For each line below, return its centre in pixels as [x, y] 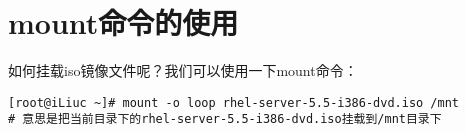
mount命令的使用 [123, 22]
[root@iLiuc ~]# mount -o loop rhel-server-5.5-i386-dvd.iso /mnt [234, 102]
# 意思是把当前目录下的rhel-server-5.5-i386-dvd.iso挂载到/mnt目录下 [225, 119]
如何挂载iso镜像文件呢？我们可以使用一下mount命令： [183, 70]
